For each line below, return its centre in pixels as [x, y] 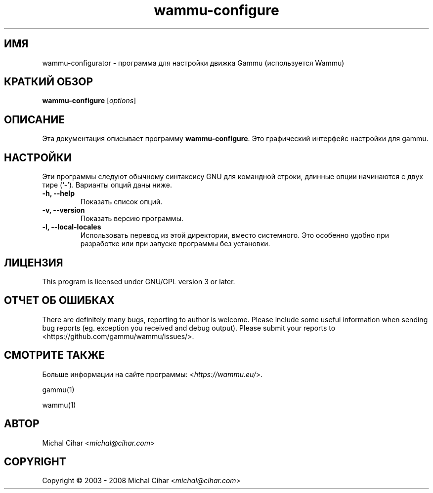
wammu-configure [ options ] [89, 101]
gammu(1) [58, 389]
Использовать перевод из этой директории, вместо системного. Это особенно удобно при [235, 235]
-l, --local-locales [72, 227]
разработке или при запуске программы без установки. [175, 244]
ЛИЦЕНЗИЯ [34, 263]
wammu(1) [59, 405]
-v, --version [64, 210]
